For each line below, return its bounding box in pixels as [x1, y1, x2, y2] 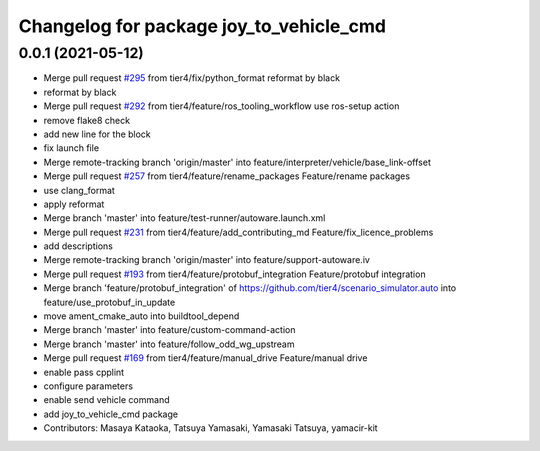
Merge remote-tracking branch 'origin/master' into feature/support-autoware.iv [43, 254, 370, 266]
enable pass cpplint [43, 366, 125, 378]
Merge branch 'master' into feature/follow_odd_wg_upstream [43, 338, 295, 350]
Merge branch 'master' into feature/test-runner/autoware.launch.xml [43, 212, 326, 224]
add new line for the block [43, 128, 152, 140]
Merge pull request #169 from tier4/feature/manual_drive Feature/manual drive [43, 352, 368, 364]
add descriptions [43, 240, 114, 252]
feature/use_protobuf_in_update [43, 296, 176, 308]
